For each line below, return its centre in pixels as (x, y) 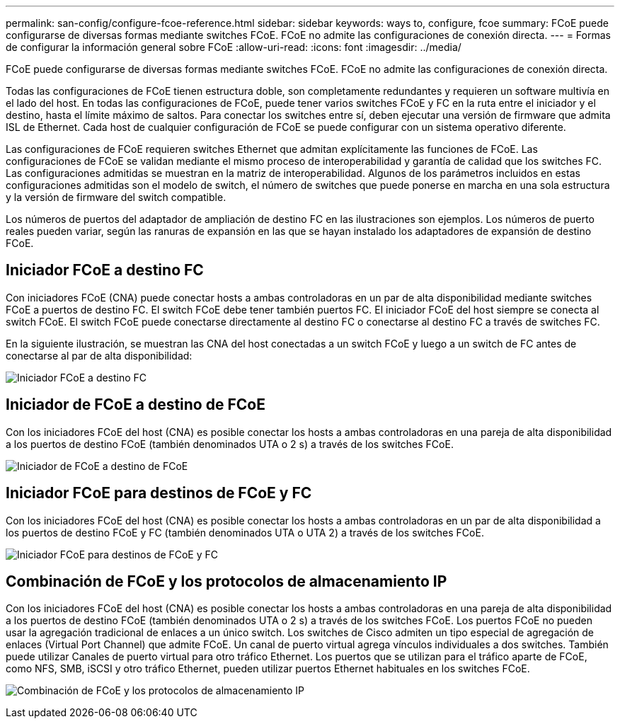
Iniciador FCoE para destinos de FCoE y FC (159, 493)
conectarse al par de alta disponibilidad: (99, 355)
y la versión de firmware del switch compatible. (116, 197)
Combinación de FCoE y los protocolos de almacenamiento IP (226, 581)
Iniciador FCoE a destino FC (105, 270)
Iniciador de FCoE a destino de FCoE (136, 405)
